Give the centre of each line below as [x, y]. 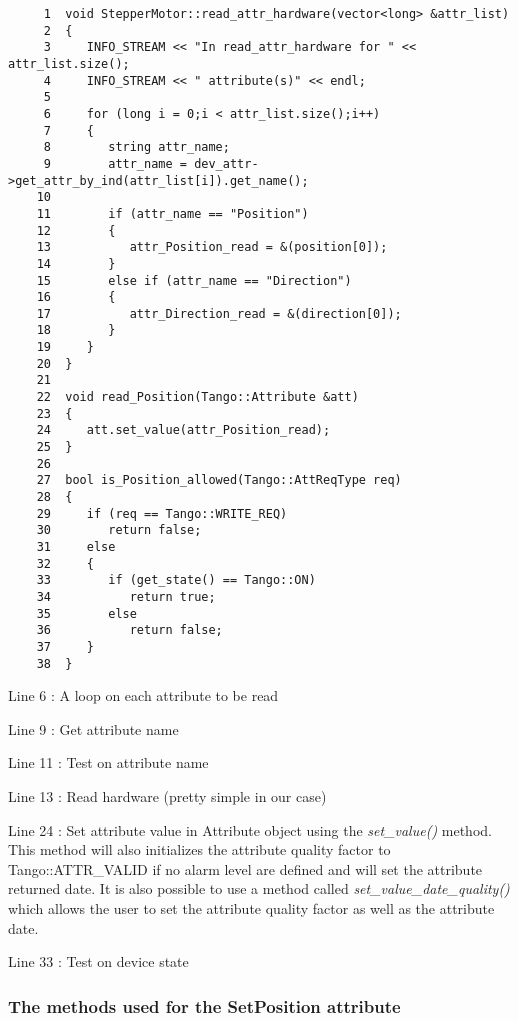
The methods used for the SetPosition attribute [204, 1005]
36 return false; [129, 630]
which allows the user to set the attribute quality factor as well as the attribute [251, 908]
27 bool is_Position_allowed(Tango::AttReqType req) [219, 480]
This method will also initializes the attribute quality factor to [199, 849]
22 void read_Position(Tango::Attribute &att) [197, 397]
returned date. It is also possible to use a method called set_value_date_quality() [259, 888]
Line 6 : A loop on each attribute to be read [143, 695]
